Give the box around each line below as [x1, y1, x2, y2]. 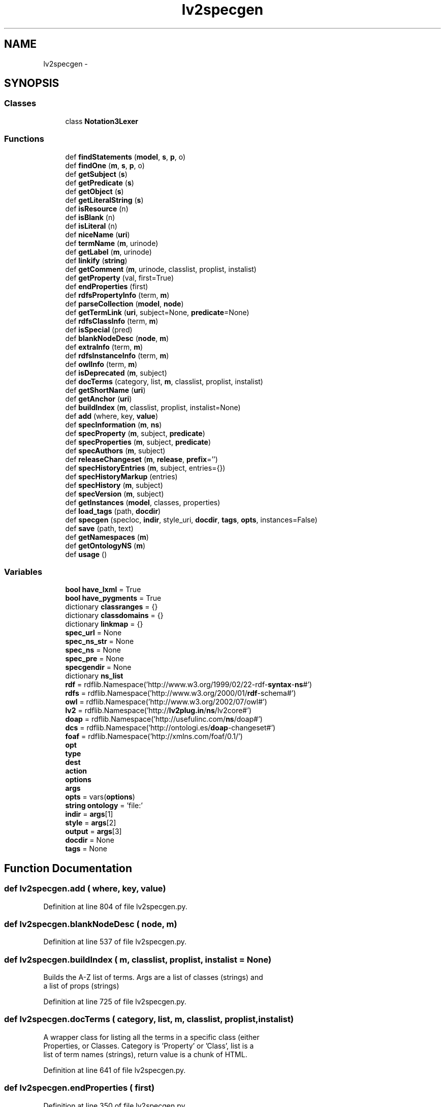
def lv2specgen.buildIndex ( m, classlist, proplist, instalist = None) [4, 954, 272, 965]
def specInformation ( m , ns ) [65, 420, 162, 429]
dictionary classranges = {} [65, 602, 158, 611]
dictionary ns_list [65, 671, 123, 681]
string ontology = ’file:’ [65, 801, 143, 810]
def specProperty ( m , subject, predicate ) [65, 428, 205, 438]
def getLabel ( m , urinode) [65, 247, 152, 256]
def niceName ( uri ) [65, 230, 130, 239]
